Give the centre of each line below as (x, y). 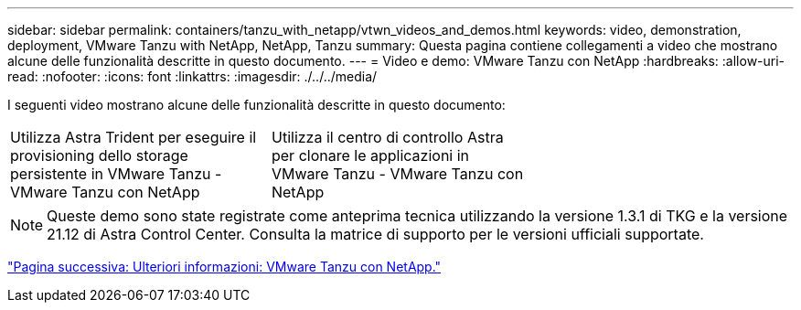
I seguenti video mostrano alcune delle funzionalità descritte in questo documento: (256, 105)
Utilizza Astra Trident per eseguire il (133, 137)
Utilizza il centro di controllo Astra (387, 137)
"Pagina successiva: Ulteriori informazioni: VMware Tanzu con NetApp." (224, 267)
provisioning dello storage (99, 155)
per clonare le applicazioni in (370, 155)
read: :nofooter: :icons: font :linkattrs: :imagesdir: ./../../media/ (192, 76)
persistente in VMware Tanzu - (116, 174)
